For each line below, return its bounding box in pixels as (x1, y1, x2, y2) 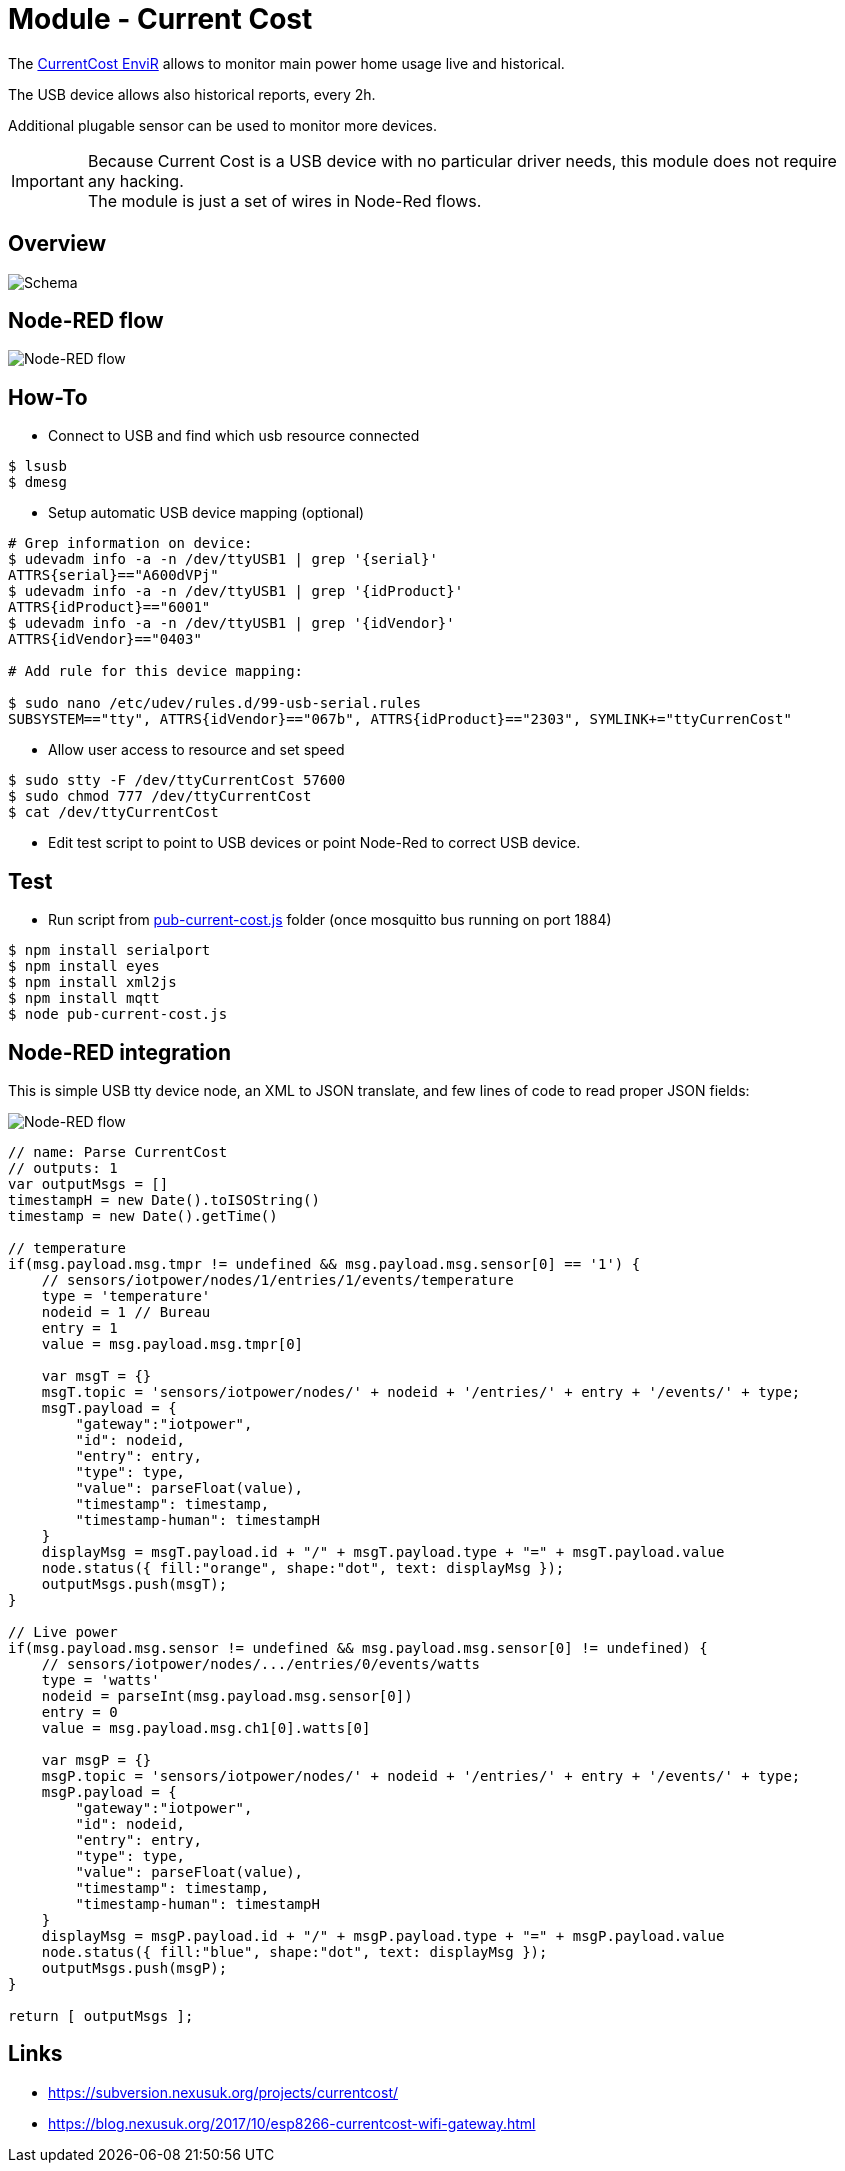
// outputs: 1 (8, 1159, 118, 1176)
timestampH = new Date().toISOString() (8, 1191, 320, 1208)
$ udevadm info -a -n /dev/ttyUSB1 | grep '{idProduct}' (8, 583, 464, 600)
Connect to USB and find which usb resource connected (48, 427, 420, 445)
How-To (8, 384, 88, 410)
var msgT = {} (41, 1367, 152, 1384)
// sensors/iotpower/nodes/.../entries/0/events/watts (41, 1655, 481, 1672)
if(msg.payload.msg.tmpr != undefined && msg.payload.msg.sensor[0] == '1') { (8, 1255, 641, 1272)
